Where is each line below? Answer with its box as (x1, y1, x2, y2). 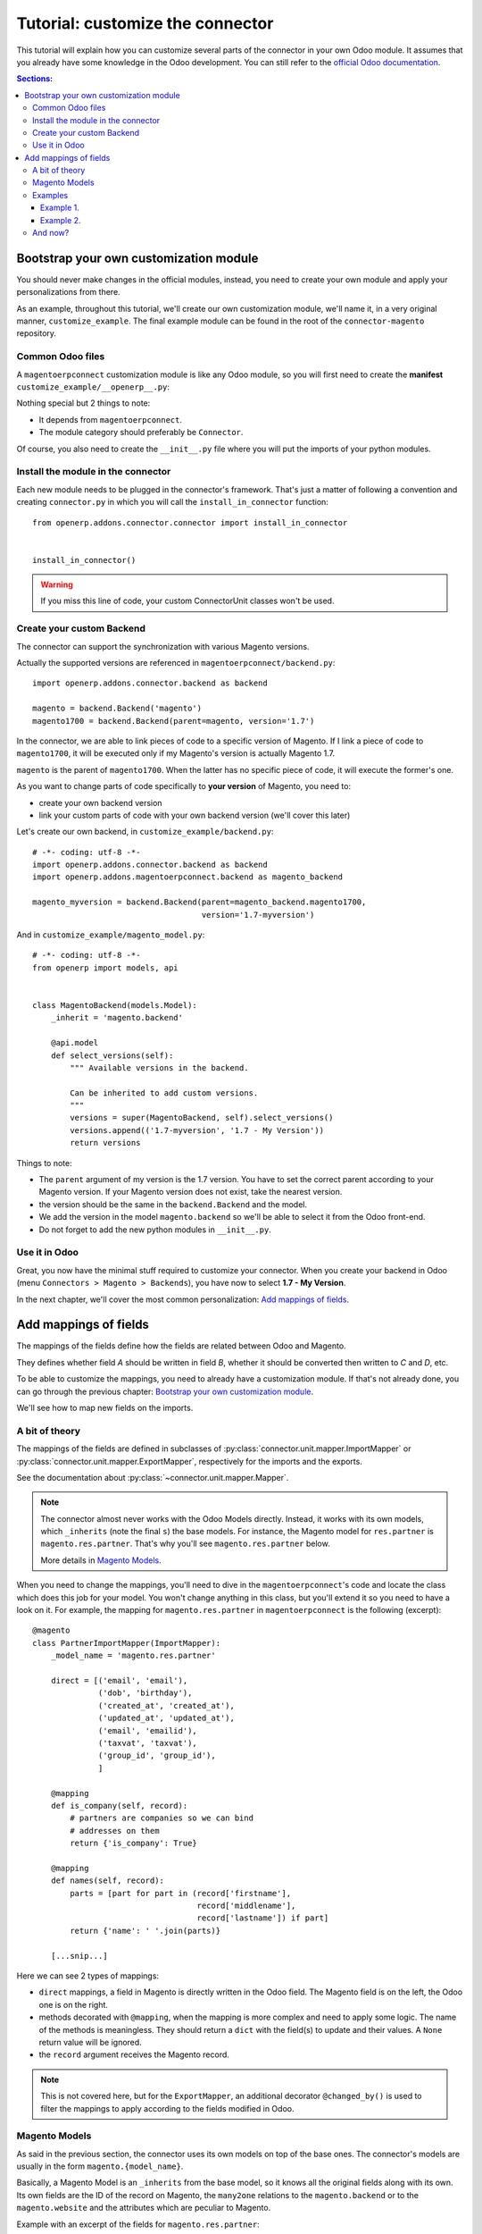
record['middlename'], (196, 1901, 296, 1911)
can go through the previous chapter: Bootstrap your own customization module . (16, 1386, 314, 1397)
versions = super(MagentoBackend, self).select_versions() (70, 1113, 334, 1123)
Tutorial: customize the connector (16, 13, 274, 33)
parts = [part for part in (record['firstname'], (70, 1888, 292, 1898)
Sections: (16, 73, 54, 84)
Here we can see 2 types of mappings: (16, 1970, 160, 1981)
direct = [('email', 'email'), (50, 1675, 188, 1685)
